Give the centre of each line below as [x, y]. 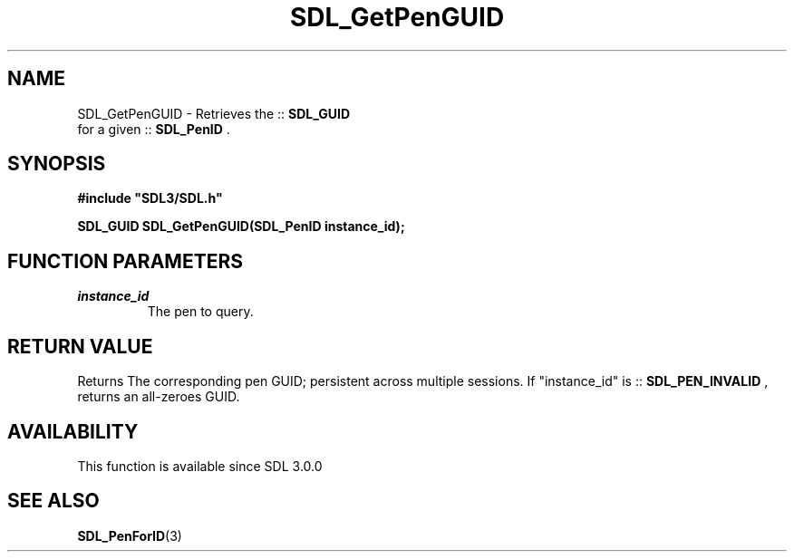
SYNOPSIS [57, 164]
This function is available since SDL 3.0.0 [200, 466]
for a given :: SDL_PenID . [154, 129]
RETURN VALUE [80, 346]
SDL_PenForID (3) [130, 535]
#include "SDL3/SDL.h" [150, 198]
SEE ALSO [53, 501]
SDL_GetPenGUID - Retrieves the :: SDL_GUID [214, 113]
